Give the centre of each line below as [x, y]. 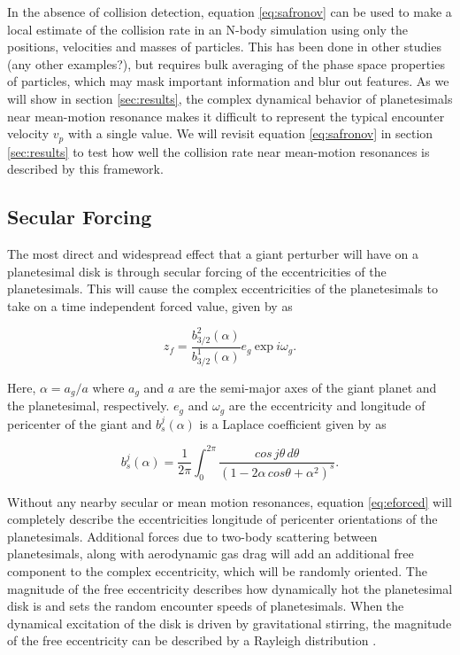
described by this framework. [85, 169]
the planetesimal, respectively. [88, 405]
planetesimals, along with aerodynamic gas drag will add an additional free [211, 554]
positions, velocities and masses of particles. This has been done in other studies [224, 47]
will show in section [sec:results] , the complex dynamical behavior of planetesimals [230, 98]
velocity [28, 133]
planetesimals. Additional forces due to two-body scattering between [192, 536]
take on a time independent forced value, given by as [150, 305]
